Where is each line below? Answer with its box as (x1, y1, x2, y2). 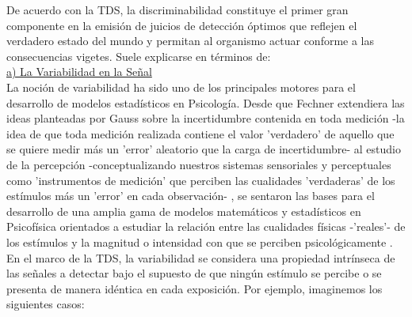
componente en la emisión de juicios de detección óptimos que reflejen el (6, 17, 357, 33)
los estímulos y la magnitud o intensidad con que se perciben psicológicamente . (6, 233, 393, 250)
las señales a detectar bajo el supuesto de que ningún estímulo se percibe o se (6, 265, 382, 281)
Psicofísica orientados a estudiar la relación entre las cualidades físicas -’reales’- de (6, 218, 406, 235)
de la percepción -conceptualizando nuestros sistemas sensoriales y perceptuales (6, 156, 391, 172)
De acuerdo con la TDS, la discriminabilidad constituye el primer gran (6, 2, 349, 17)
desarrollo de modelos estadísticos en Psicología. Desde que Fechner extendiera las (6, 94, 405, 111)
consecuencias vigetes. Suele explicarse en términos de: (6, 47, 271, 64)
